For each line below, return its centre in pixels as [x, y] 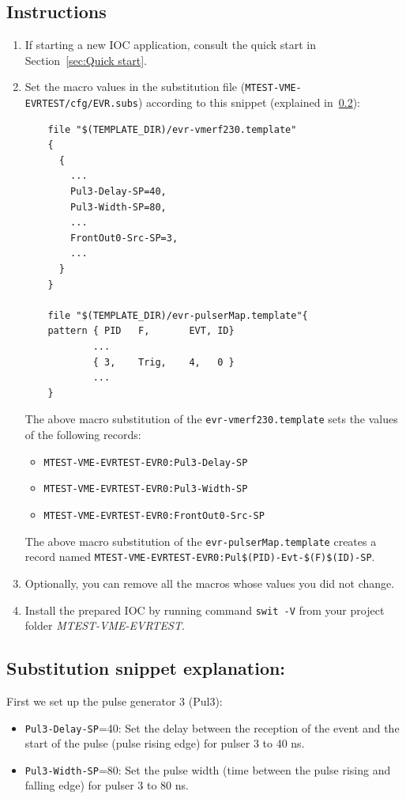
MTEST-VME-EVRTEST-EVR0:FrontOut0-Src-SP [154, 515]
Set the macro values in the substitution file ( [135, 87]
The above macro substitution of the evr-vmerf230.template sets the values [211, 419]
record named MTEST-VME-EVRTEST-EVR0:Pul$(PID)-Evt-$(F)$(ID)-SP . [200, 557]
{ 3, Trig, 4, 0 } [164, 362]
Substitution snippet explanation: [146, 668]
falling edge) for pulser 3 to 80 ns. [107, 785]
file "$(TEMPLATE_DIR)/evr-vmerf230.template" [172, 129]
